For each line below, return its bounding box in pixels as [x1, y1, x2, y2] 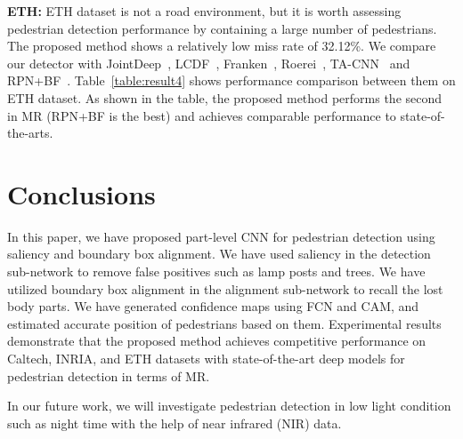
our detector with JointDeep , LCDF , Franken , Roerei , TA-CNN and [7, 53, 410, 72]
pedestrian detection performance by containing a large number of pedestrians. [7, 19, 437, 37]
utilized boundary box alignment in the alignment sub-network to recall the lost [7, 279, 443, 298]
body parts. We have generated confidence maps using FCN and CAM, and [7, 297, 419, 315]
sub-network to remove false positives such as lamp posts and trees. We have [7, 262, 426, 281]
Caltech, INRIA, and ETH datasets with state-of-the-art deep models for [7, 349, 405, 368]
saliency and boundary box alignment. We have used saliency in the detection [7, 244, 431, 263]
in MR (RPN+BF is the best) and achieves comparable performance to [7, 106, 396, 124]
